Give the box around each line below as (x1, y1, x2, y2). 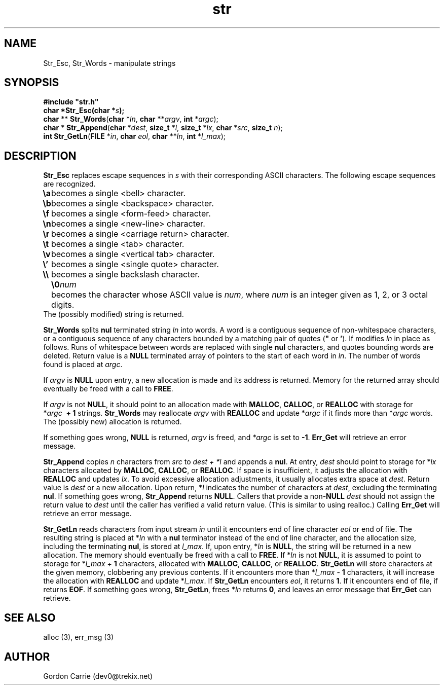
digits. (51, 300, 75, 310)
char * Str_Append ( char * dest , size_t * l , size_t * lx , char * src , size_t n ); (43, 123, 283, 132)
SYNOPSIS (4, 76, 59, 89)
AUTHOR (4, 650, 50, 663)
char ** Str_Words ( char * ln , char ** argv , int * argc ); (43, 115, 218, 124)
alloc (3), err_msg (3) (43, 633, 114, 642)
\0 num (51, 279, 77, 290)
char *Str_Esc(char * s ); (43, 106, 125, 115)
